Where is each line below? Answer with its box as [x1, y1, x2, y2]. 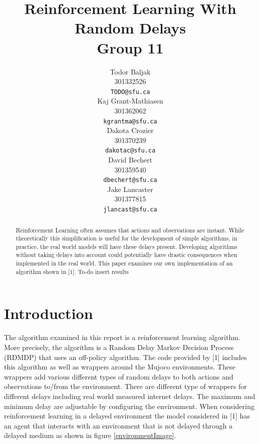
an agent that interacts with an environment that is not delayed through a [4, 420, 233, 430]
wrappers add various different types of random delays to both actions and [4, 371, 233, 381]
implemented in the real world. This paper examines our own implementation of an [16, 259, 233, 267]
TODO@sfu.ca [110, 88, 150, 95]
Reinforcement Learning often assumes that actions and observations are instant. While [16, 225, 244, 234]
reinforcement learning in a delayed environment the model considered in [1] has [4, 410, 250, 421]
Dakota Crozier [107, 125, 154, 135]
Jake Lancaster [107, 183, 153, 194]
